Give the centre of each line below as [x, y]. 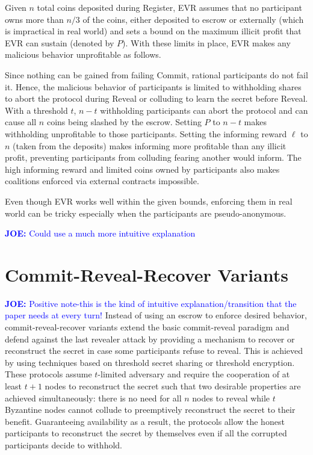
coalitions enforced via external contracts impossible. [102, 181]
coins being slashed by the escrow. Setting [124, 122]
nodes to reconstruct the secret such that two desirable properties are [173, 385]
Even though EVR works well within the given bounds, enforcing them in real [149, 201]
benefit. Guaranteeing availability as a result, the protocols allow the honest [145, 421]
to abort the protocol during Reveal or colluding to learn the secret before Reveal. [156, 98]
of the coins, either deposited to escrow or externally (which [193, 19]
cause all [21, 122]
